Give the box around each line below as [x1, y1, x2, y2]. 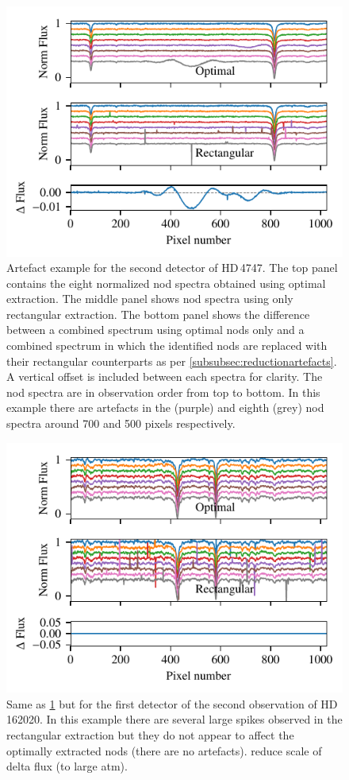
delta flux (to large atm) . [6, 758, 128, 774]
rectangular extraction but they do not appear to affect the [6, 726, 294, 743]
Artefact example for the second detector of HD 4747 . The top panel [6, 259, 338, 276]
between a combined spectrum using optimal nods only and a [6, 321, 305, 338]
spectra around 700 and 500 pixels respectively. [6, 415, 236, 432]
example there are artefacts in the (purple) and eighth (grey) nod [6, 399, 324, 416]
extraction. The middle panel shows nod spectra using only [6, 290, 293, 307]
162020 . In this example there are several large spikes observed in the [6, 711, 343, 728]
